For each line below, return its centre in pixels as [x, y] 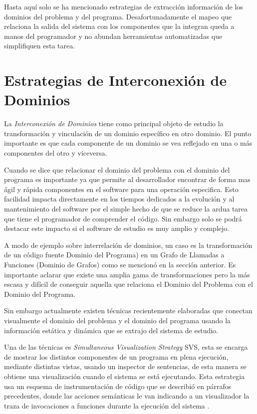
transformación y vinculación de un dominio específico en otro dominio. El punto [128, 133]
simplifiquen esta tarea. [40, 46]
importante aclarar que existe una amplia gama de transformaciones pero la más [127, 274]
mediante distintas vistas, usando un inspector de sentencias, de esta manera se [125, 366]
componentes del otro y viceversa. [56, 153]
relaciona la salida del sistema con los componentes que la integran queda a [119, 26]
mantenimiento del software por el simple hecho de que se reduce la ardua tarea [126, 209]
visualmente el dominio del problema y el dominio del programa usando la [118, 320]
